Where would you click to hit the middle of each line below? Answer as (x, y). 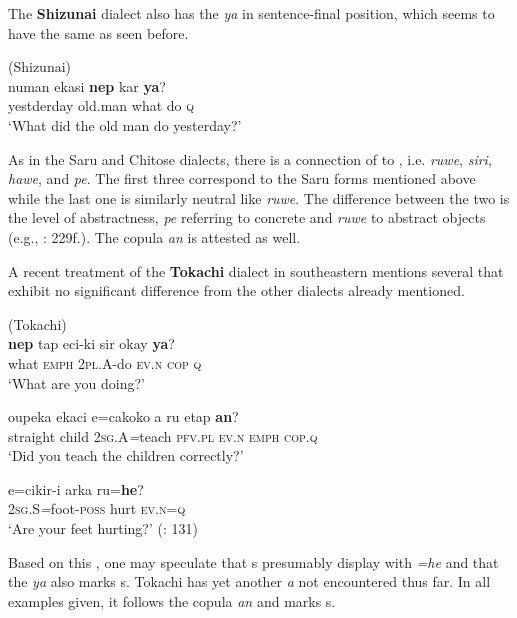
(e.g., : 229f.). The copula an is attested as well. (154, 236)
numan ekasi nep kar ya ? (87, 85)
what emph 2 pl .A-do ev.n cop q (105, 362)
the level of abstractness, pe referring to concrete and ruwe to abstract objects (247, 217)
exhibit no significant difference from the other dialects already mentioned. (236, 290)
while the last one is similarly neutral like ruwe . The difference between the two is (259, 197)
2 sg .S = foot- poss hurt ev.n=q (97, 508)
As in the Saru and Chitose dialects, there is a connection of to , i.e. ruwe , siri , (250, 158)
